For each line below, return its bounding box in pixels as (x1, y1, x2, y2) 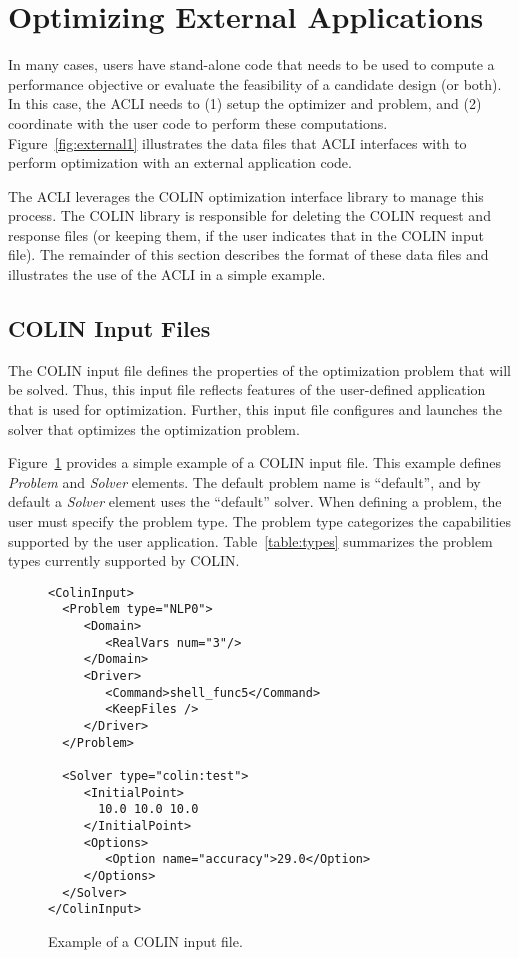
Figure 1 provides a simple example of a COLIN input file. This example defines (8, 452, 502, 473)
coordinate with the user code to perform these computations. (8, 112, 388, 133)
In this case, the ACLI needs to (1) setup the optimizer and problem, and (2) (8, 93, 482, 114)
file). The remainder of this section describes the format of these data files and (8, 244, 489, 265)
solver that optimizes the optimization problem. (8, 418, 300, 439)
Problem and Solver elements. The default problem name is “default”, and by (8, 471, 481, 492)
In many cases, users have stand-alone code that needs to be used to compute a (8, 54, 495, 75)
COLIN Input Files (8, 313, 211, 344)
